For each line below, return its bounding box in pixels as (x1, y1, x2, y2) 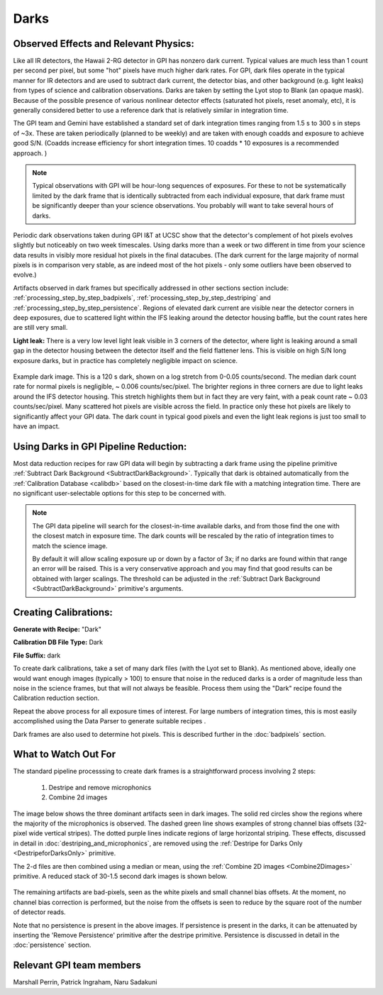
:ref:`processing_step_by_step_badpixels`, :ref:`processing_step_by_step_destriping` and (13, 294, 271, 302)
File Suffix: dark (13, 651, 61, 660)
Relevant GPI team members (13, 960, 141, 972)
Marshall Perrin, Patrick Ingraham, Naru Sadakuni (13, 978, 157, 986)
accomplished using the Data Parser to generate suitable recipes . (13, 717, 206, 726)
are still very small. (13, 323, 68, 332)
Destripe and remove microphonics (48, 783, 152, 791)
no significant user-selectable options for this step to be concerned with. (13, 489, 226, 498)
